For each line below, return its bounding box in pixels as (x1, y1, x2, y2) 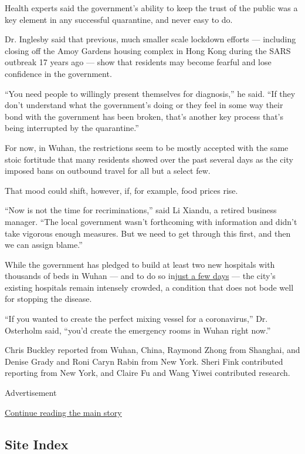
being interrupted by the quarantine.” (5, 122, 139, 134)
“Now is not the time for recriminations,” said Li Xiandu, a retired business (5, 204, 277, 216)
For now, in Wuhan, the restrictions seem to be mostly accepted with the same (5, 141, 289, 153)
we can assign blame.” (5, 238, 83, 251)
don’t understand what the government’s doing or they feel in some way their (5, 99, 283, 111)
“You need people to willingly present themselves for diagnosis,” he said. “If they (5, 87, 296, 99)
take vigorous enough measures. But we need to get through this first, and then (5, 227, 291, 239)
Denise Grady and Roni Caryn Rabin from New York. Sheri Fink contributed (5, 355, 283, 367)
